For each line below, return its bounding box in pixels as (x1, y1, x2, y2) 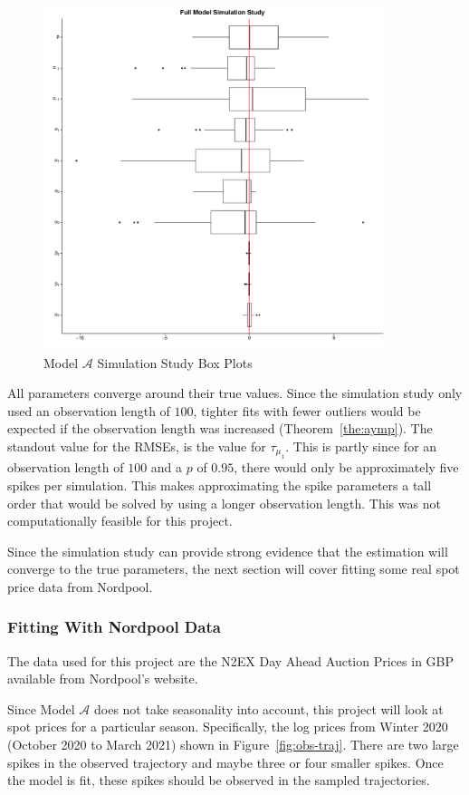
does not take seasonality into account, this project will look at (94, 699, 444, 718)
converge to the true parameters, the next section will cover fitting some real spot (7, 559, 460, 578)
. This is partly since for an (285, 436, 437, 455)
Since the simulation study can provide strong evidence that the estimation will (7, 541, 448, 560)
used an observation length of (7, 401, 170, 420)
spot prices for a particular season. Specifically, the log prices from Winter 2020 (7, 717, 448, 736)
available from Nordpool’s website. (7, 669, 198, 688)
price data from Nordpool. (7, 577, 153, 596)
